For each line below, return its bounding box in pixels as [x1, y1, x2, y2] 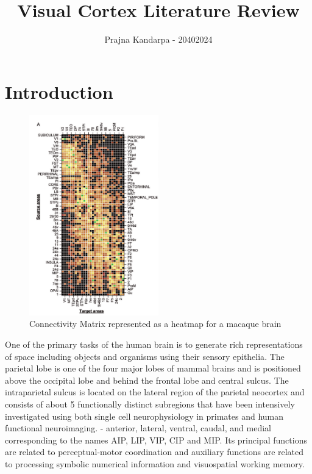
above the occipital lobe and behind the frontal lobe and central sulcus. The [5, 373, 289, 386]
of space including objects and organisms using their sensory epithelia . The [5, 350, 285, 362]
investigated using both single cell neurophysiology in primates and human [5, 409, 284, 422]
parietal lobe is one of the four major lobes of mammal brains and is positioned [5, 362, 301, 375]
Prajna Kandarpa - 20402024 [104, 33, 213, 46]
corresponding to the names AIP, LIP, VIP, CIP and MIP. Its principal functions [5, 433, 307, 446]
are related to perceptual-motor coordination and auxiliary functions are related [5, 445, 304, 458]
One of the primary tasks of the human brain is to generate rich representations [5, 337, 303, 350]
